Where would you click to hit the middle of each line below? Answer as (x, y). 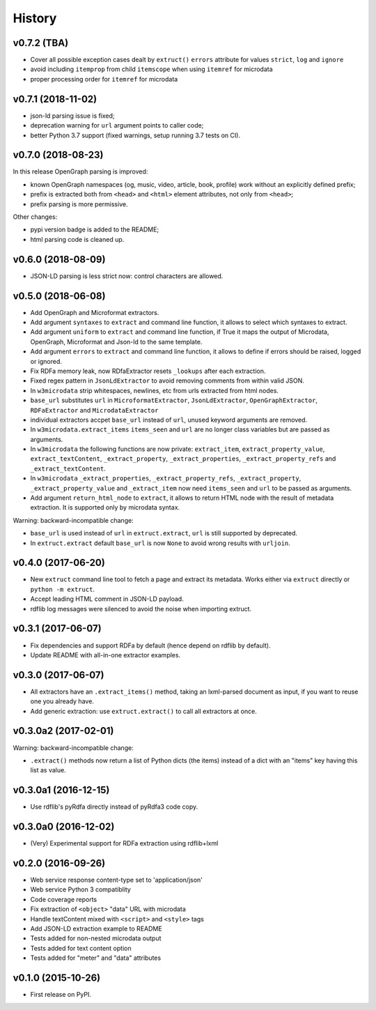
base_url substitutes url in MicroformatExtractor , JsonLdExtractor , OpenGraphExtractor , (174, 400)
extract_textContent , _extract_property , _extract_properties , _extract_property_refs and (183, 459)
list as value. (48, 770)
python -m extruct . (63, 589)
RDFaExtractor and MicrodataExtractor (94, 410)
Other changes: (35, 217)
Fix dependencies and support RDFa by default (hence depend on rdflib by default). (150, 645)
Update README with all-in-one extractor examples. (105, 655)
